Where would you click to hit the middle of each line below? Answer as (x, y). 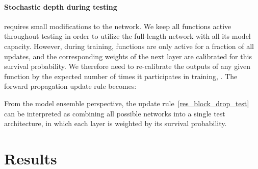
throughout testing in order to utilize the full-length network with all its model (127, 36)
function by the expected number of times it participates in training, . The (121, 76)
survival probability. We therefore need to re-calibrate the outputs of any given (127, 66)
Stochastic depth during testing (61, 6)
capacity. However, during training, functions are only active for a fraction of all (129, 46)
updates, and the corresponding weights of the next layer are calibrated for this (128, 56)
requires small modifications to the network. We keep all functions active (118, 26)
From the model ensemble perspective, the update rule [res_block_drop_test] (127, 103)
